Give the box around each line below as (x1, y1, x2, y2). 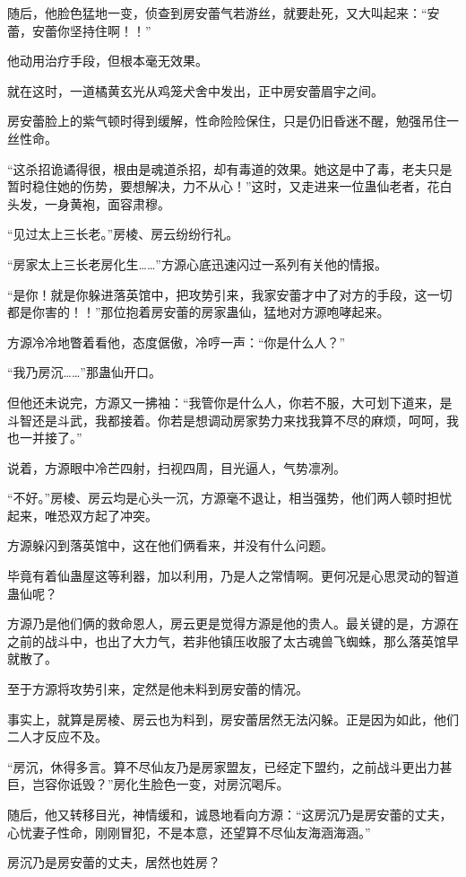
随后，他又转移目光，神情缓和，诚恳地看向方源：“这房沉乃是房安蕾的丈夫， (7, 805, 453, 823)
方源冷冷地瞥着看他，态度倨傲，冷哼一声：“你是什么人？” (7, 332, 346, 351)
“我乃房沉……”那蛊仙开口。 (7, 363, 161, 381)
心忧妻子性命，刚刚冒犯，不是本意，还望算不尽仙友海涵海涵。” (7, 822, 371, 841)
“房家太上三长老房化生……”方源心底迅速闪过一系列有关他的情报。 (7, 254, 387, 273)
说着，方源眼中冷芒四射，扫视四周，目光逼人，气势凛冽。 (7, 458, 346, 477)
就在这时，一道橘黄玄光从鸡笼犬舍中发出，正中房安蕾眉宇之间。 (7, 81, 384, 100)
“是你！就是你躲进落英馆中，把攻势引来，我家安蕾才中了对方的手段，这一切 (7, 285, 453, 303)
